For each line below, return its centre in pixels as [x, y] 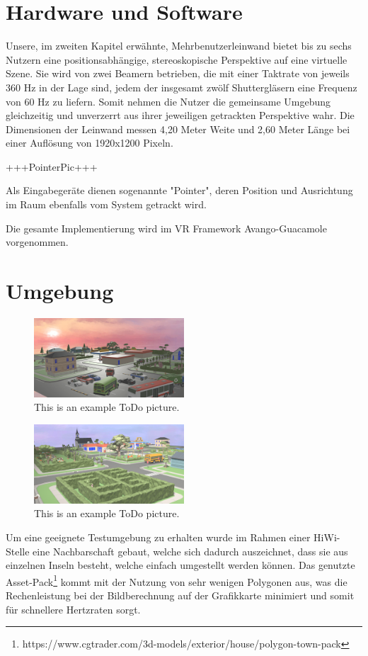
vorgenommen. [37, 242]
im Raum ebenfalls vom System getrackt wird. [106, 204]
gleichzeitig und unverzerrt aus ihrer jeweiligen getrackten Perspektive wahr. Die [180, 115]
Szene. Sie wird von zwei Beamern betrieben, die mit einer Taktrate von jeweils [178, 73]
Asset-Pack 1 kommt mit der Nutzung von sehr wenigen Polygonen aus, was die [177, 580]
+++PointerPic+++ [52, 166]
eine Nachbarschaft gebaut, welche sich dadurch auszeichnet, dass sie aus [190, 551]
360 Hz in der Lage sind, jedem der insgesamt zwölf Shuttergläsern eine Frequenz [182, 87]
